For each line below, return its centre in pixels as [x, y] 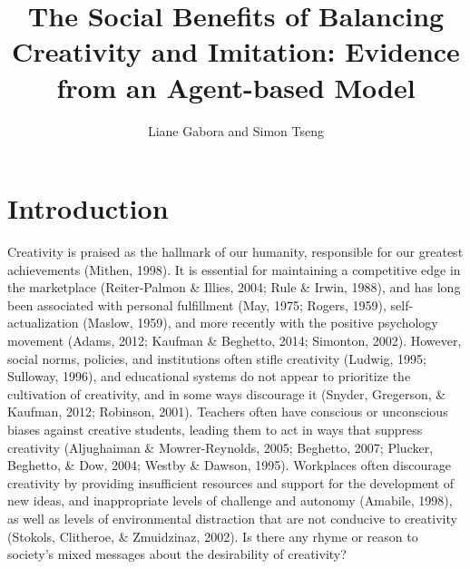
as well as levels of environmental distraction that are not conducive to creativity [232, 518]
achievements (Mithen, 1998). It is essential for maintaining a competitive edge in [234, 269]
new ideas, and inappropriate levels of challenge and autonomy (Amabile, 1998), [230, 500]
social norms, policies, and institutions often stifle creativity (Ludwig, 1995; [217, 358]
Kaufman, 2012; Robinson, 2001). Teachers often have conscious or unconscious [228, 412]
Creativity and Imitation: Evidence [236, 51]
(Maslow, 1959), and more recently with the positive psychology [260, 323]
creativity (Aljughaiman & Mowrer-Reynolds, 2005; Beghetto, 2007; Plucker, [220, 447]
